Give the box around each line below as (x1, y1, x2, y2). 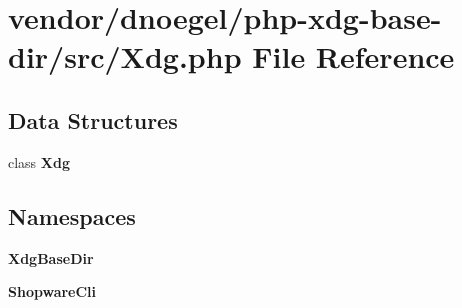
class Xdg (8, 151, 70, 172)
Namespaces (8, 200, 136, 231)
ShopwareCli (8, 281, 97, 302)
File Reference (252, 36, 455, 77)
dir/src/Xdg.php (8, 36, 242, 77)
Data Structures (8, 104, 178, 135)
